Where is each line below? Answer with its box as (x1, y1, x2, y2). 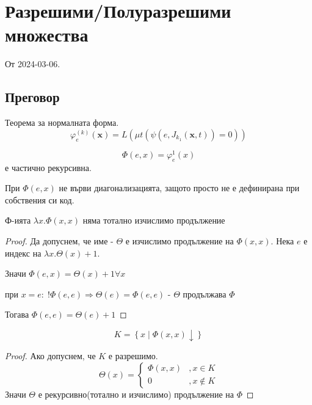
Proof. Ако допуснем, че (5, 349, 96, 362)
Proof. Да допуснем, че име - (5, 234, 114, 247)
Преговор (5, 87, 60, 106)
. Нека (270, 234, 294, 247)
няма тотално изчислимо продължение (82, 214, 225, 227)
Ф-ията (5, 214, 31, 227)
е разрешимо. (108, 349, 158, 362)
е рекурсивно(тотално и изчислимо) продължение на (38, 387, 234, 400)
